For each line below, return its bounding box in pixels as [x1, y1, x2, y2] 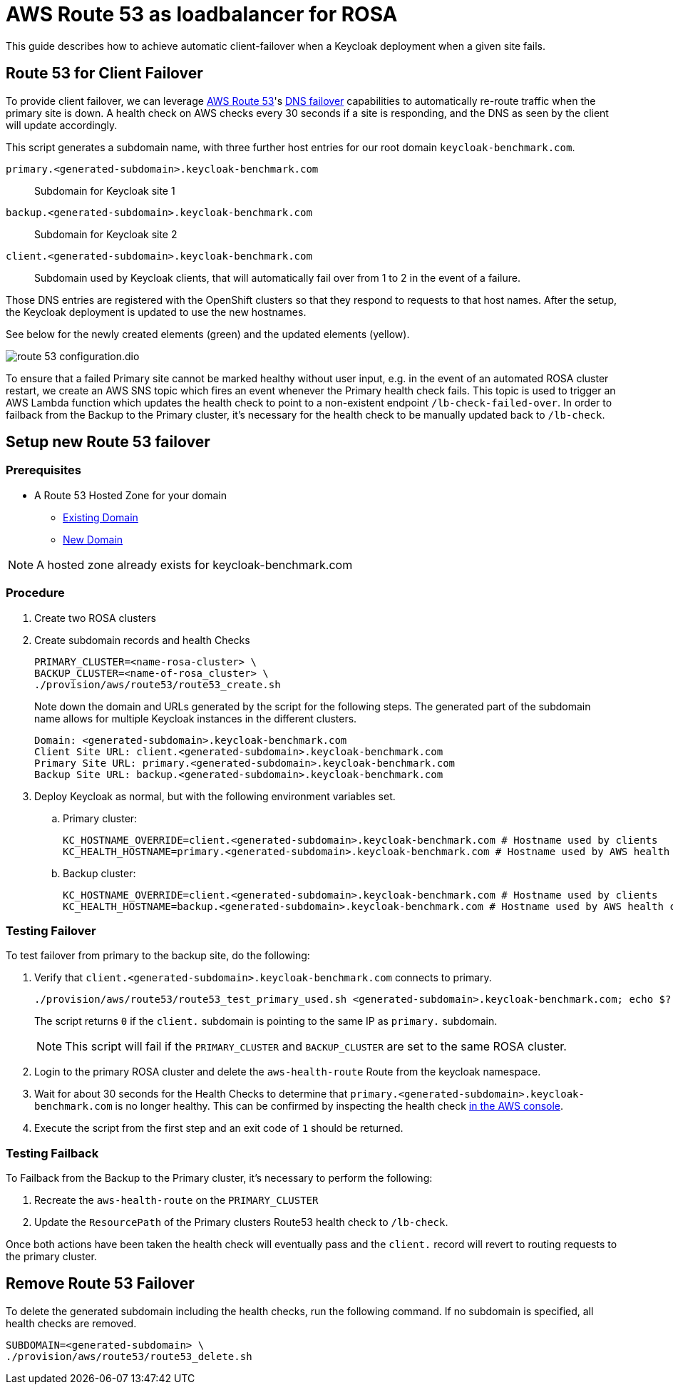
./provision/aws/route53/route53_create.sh [34, 678, 281, 690]
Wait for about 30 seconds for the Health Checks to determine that [34, 1088, 348, 1100]
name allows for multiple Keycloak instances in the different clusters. [34, 712, 357, 725]
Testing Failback [6, 1145, 99, 1160]
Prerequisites [6, 463, 81, 478]
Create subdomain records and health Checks [34, 633, 250, 646]
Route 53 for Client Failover [6, 64, 203, 83]
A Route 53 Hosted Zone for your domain [34, 489, 227, 501]
